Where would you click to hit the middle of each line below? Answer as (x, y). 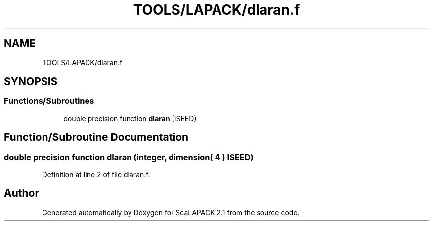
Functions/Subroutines (49, 101)
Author (22, 193)
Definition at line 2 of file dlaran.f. (96, 175)
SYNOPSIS (31, 82)
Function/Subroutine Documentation (96, 137)
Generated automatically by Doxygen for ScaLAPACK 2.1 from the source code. (171, 212)
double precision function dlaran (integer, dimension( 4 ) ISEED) (129, 157)
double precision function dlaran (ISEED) (130, 118)
